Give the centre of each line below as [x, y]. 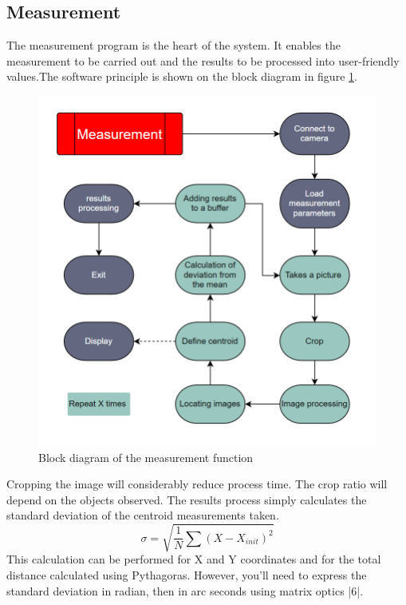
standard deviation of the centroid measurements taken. [143, 515]
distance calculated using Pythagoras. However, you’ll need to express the [187, 575]
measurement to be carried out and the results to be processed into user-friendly [203, 60]
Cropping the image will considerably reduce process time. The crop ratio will [197, 484]
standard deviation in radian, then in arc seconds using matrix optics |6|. [185, 590]
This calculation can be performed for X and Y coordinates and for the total [194, 559]
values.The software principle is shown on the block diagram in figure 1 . [182, 76]
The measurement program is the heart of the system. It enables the [173, 45]
